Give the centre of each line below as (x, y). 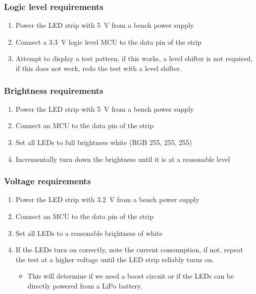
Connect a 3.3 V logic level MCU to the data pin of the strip (108, 41)
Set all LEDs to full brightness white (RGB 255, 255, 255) (104, 142)
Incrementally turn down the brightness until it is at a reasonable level (123, 159)
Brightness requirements (54, 90)
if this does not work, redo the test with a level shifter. (99, 68)
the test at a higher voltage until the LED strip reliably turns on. (115, 259)
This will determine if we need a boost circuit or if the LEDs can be (131, 276)
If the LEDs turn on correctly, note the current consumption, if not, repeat (129, 250)
